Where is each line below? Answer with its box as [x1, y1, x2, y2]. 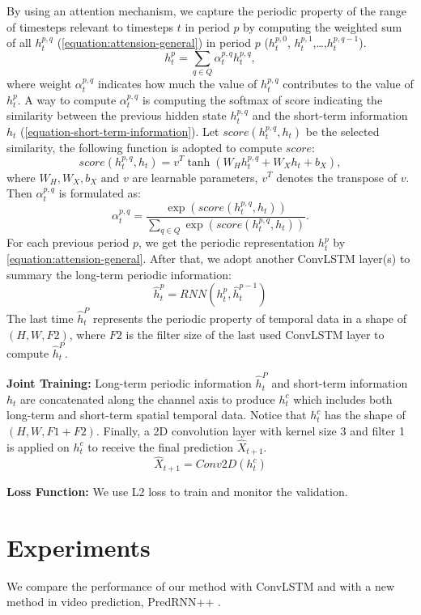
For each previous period [6, 234, 130, 251]
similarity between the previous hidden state [6, 107, 227, 124]
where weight [6, 75, 72, 92]
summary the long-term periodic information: [6, 265, 232, 282]
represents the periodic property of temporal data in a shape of [92, 309, 407, 326]
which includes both [293, 390, 393, 407]
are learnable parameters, [132, 168, 258, 185]
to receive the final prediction [87, 438, 234, 455]
